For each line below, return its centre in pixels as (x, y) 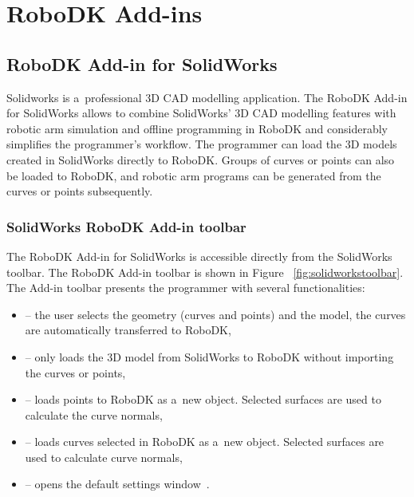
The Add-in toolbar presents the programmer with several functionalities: (186, 288)
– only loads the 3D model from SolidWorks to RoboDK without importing (209, 356)
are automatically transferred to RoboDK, (128, 330)
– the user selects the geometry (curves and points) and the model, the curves (215, 314)
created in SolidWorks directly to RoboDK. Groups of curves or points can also (201, 159)
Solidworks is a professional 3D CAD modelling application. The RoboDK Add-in (207, 97)
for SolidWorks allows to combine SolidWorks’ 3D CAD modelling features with (201, 113)
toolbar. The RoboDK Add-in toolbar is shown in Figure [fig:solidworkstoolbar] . (205, 272)
